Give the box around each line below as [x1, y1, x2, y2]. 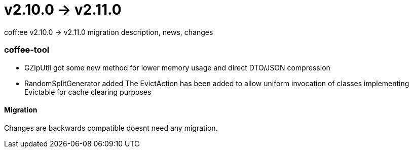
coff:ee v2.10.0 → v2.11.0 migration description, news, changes [4, 27, 213, 36]
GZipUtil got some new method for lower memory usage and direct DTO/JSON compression [24, 63, 330, 72]
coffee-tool [4, 45, 50, 55]
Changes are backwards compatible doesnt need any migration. [4, 123, 218, 132]
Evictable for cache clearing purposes [24, 87, 152, 96]
